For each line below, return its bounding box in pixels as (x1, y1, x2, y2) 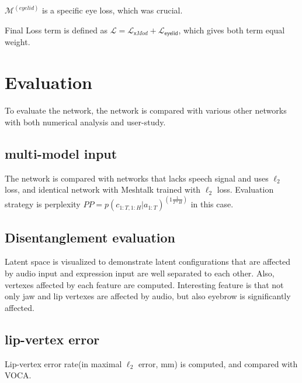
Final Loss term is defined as (5, 24, 108, 36)
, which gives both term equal (178, 24, 285, 36)
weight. (5, 36, 30, 48)
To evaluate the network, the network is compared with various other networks (5, 104, 287, 117)
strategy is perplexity (5, 198, 81, 210)
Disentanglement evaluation (5, 228, 175, 246)
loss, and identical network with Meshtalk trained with (5, 183, 201, 196)
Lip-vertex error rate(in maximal (5, 357, 122, 370)
